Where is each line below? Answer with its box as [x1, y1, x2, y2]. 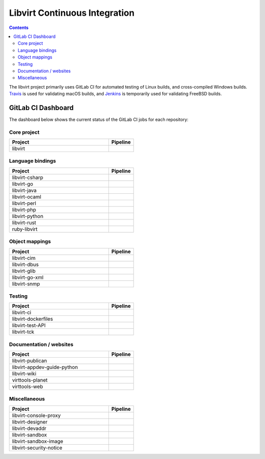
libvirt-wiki [12, 370, 37, 377]
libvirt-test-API [12, 322, 46, 329]
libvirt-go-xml [12, 274, 44, 280]
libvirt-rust [12, 219, 36, 226]
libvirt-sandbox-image [12, 438, 63, 445]
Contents [9, 25, 29, 31]
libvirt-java [12, 187, 37, 194]
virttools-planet [12, 377, 48, 384]
